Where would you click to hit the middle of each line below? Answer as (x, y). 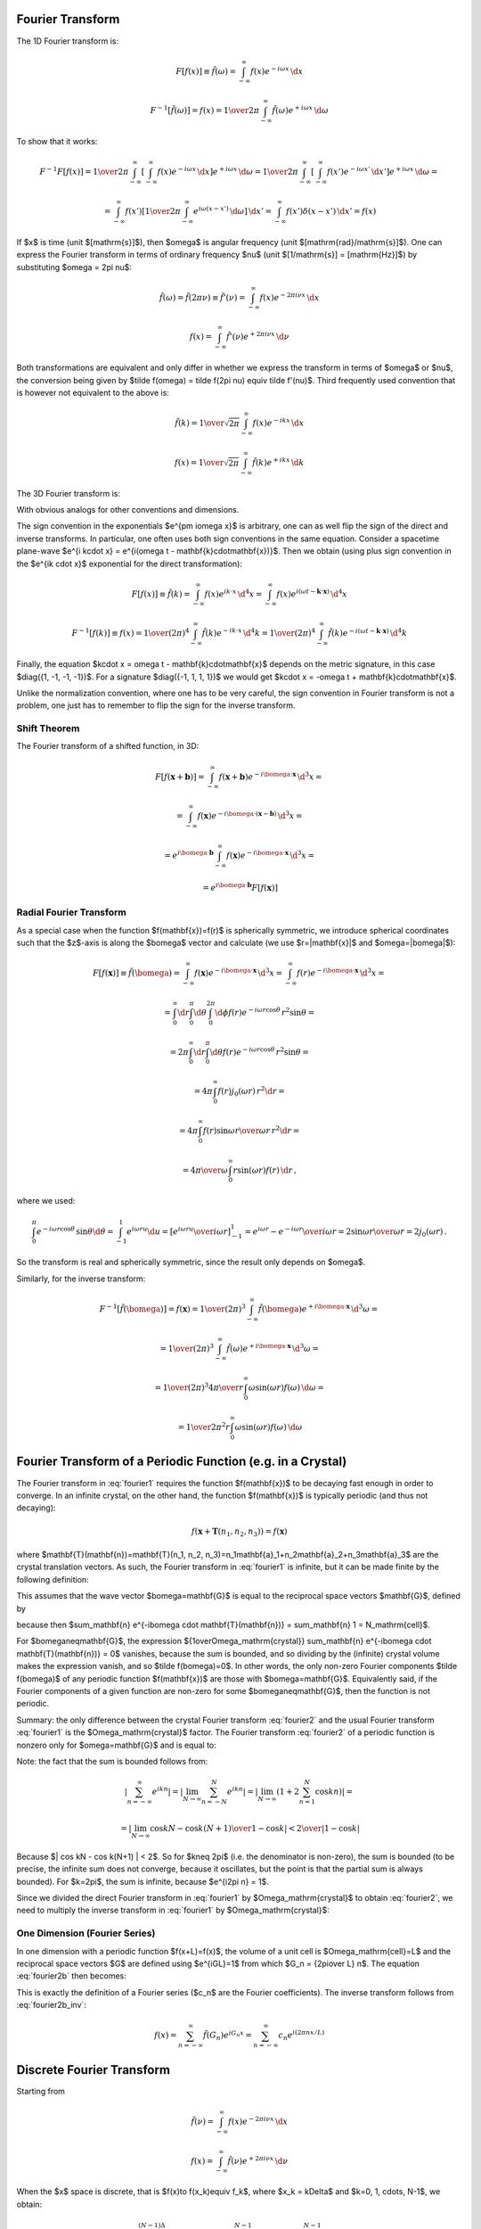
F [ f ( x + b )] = (179, 777)
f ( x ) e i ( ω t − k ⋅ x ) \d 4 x (312, 593)
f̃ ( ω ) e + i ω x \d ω (301, 110)
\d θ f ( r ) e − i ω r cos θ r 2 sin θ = (259, 1051)
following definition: (53, 1579)
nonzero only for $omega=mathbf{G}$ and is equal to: (117, 1745)
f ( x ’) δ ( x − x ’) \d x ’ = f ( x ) (331, 211)
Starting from (41, 2091)
